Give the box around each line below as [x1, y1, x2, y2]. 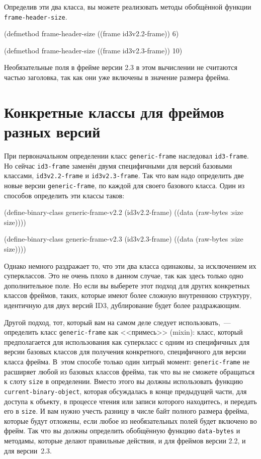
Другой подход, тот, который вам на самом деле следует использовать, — [4, 317, 231, 327]
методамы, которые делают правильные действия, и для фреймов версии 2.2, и [4, 435, 246, 445]
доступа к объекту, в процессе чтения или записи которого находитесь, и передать [4, 396, 257, 406]
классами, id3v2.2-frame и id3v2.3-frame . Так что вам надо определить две [4, 170, 244, 181]
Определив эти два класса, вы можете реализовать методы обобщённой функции [4, 2, 251, 12]
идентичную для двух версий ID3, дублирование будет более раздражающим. [4, 299, 241, 310]
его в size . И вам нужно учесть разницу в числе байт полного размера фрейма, [4, 406, 249, 416]
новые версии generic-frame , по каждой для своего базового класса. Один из [4, 180, 245, 190]
